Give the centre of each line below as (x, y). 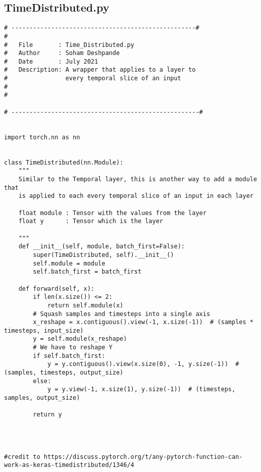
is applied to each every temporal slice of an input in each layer (136, 196)
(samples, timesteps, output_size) (64, 373)
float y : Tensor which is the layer (91, 221)
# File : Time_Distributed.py (69, 45)
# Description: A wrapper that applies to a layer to (100, 70)
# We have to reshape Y (73, 348)
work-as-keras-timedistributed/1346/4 (69, 465)
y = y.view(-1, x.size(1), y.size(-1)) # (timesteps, (141, 389)
